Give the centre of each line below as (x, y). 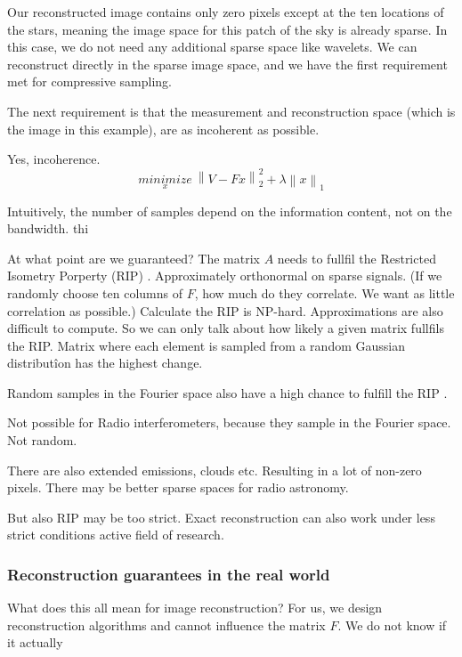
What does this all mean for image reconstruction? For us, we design (195, 608)
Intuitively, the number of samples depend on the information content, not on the (230, 211)
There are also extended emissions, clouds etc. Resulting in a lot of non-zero (215, 470)
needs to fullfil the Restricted (357, 258)
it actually (35, 642)
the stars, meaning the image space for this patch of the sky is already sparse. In (227, 29)
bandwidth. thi (48, 228)
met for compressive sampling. (90, 81)
